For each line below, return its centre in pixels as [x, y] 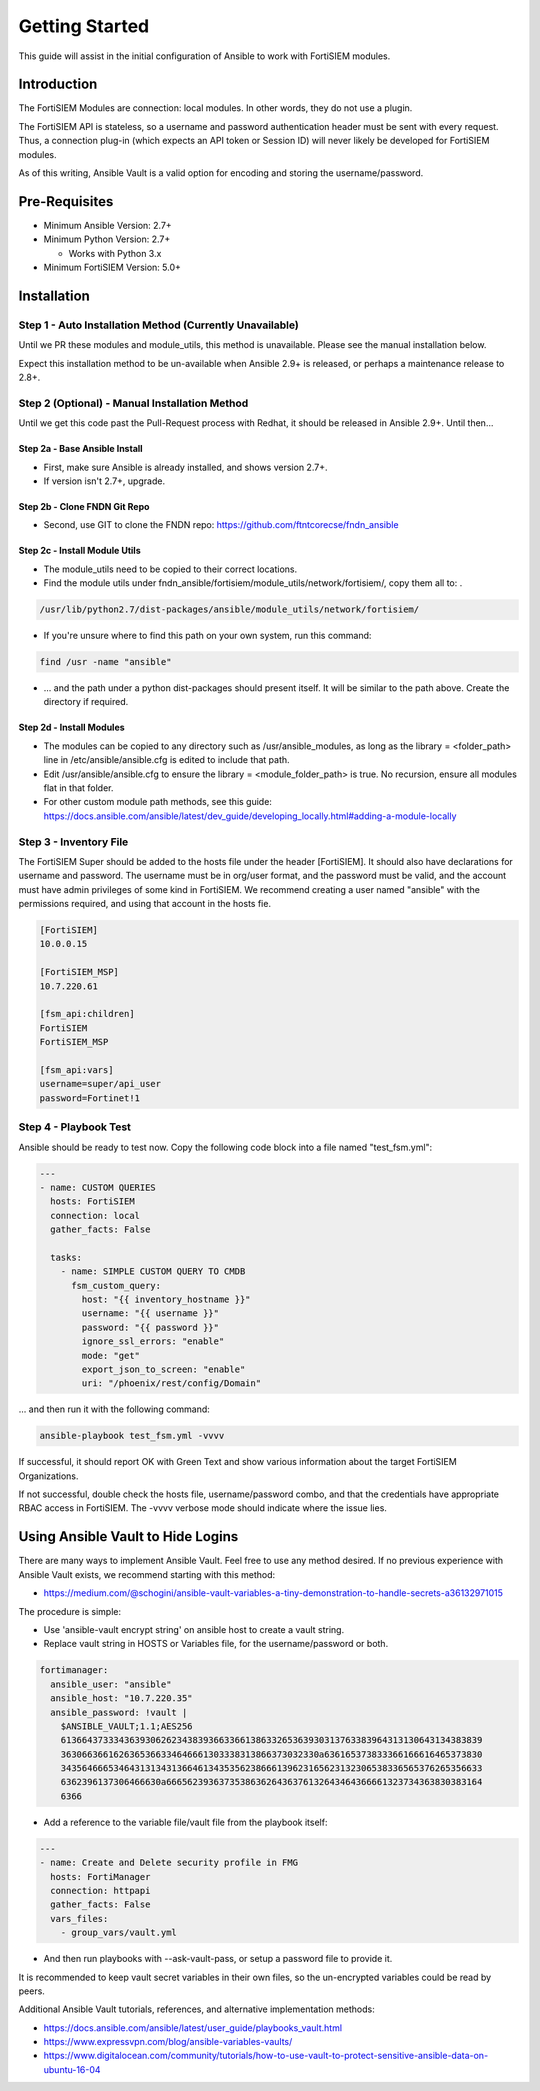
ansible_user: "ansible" [111, 1684]
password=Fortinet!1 [89, 1098]
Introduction [58, 84]
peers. [31, 1991]
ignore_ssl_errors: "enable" [153, 1341]
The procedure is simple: [70, 1611]
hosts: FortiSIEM [92, 1201]
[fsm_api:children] [87, 1014]
